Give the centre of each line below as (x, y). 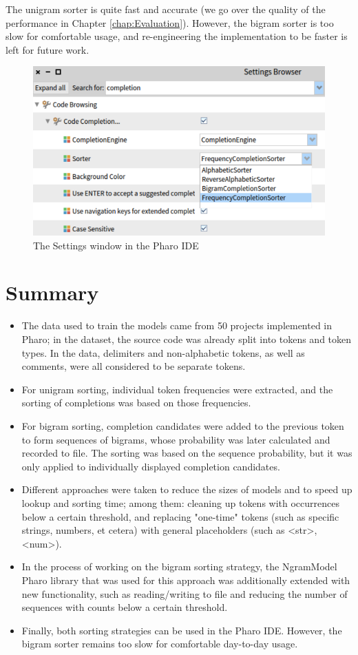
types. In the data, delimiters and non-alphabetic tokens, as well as (163, 352)
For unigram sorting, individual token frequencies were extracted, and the (177, 389)
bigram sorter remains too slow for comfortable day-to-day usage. (160, 644)
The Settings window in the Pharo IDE (116, 245)
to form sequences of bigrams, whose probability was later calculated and (176, 439)
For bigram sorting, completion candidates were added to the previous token (183, 425)
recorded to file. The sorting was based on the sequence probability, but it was (187, 453)
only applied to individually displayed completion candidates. (151, 466)
